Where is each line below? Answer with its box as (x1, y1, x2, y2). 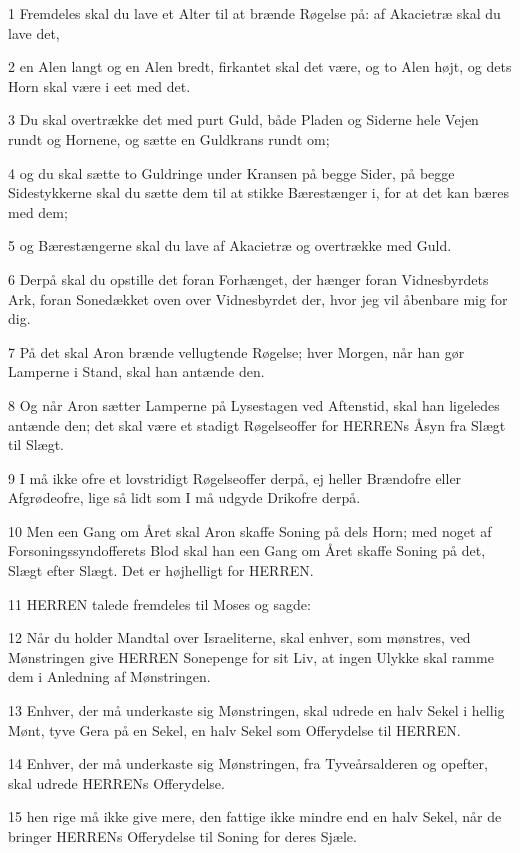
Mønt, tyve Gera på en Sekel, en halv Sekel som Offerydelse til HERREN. (8, 719, 461, 740)
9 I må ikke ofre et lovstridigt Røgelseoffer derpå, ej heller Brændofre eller (8, 467, 462, 488)
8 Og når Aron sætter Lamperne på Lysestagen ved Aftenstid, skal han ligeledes (8, 394, 500, 415)
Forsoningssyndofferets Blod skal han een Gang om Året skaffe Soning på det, (8, 540, 486, 561)
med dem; (8, 201, 68, 222)
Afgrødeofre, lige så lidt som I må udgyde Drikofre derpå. (8, 487, 361, 508)
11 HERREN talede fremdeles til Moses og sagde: (8, 593, 311, 614)
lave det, (8, 22, 60, 43)
